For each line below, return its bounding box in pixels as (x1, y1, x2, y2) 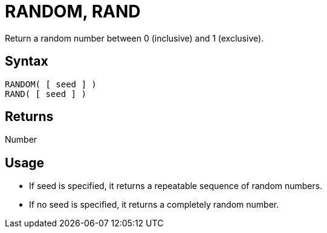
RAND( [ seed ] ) (5, 89, 86, 99)
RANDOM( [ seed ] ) (5, 79, 97, 89)
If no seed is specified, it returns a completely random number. (29, 199, 279, 210)
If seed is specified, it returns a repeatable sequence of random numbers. (29, 181, 323, 191)
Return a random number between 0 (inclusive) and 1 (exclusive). (5, 33, 264, 43)
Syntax (5, 54, 48, 69)
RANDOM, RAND (5, 1, 141, 22)
